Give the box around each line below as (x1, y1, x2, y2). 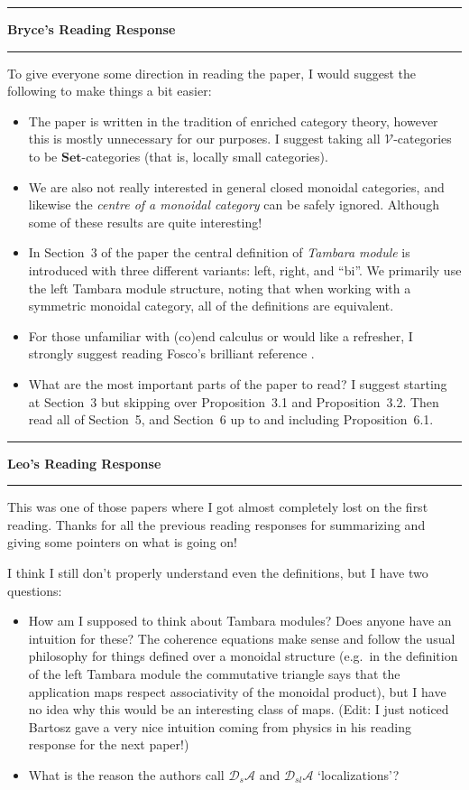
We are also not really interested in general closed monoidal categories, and (28, 177, 445, 196)
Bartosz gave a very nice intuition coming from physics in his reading (28, 717, 411, 736)
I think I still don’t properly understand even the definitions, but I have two (7, 563, 428, 582)
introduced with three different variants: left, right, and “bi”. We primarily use (28, 260, 462, 279)
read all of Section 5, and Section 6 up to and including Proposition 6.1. (28, 410, 434, 429)
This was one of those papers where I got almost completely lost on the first (7, 497, 428, 516)
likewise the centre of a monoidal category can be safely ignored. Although (28, 195, 439, 214)
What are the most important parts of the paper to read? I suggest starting (28, 374, 447, 393)
